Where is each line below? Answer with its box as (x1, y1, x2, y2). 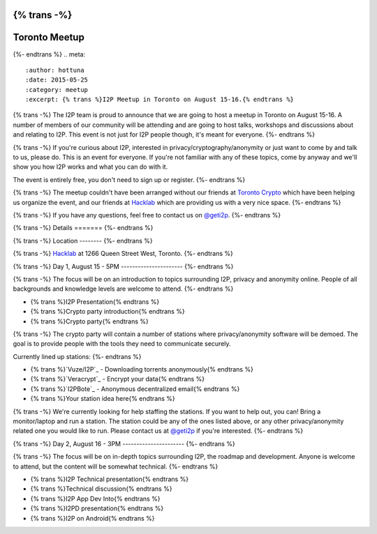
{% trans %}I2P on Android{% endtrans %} (30, 514, 155, 522)
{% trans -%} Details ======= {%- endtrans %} (13, 224, 154, 232)
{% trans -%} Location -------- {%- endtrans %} (13, 236, 153, 245)
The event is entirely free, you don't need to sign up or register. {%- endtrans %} (13, 175, 246, 184)
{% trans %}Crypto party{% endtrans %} (30, 317, 149, 326)
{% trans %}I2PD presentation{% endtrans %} (30, 504, 164, 512)
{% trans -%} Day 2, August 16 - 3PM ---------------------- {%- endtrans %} (13, 439, 235, 448)
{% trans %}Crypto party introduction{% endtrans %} (30, 307, 185, 316)
